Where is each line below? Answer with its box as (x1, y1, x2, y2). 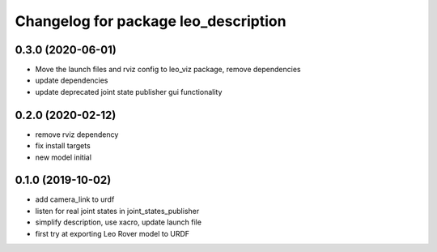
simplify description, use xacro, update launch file (35, 217, 202, 227)
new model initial (35, 152, 92, 162)
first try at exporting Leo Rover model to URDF (35, 229, 190, 238)
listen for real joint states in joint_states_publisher (35, 206, 200, 216)
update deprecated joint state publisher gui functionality (35, 87, 223, 96)
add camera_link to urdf (35, 194, 115, 204)
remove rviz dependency (35, 130, 119, 139)
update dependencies (35, 75, 108, 85)
